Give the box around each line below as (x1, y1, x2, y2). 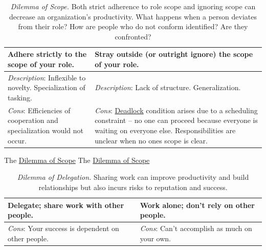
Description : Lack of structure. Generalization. (95, 82, 241, 93)
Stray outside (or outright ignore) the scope (95, 49, 253, 59)
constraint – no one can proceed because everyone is (95, 115, 258, 126)
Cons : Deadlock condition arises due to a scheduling (95, 105, 258, 115)
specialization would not (8, 125, 83, 136)
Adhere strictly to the (8, 49, 87, 59)
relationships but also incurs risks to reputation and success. (38, 181, 228, 192)
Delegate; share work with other (8, 199, 124, 210)
